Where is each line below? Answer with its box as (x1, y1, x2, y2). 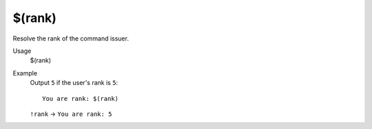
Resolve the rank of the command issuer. (12, 34, 129, 43)
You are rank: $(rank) (42, 95, 119, 102)
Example (12, 69, 38, 77)
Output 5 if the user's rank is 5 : (30, 79, 118, 87)
